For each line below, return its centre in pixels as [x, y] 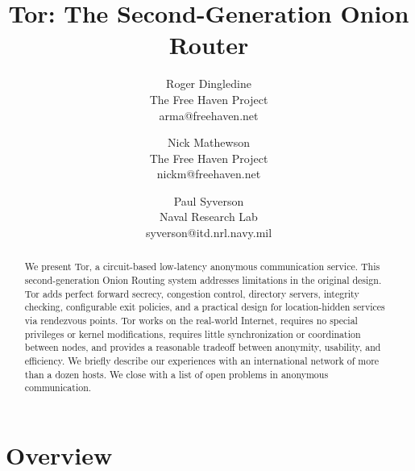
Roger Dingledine [209, 83]
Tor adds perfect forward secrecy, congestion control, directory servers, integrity [192, 293]
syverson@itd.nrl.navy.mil [209, 233]
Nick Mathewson [209, 142]
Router [209, 45]
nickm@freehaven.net [209, 174]
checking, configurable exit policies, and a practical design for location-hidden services [205, 307]
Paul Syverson [209, 200]
